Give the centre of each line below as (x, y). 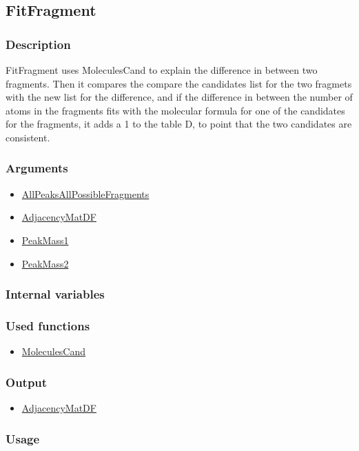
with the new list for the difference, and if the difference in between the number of (179, 97)
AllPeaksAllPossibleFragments (85, 193)
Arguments (37, 168)
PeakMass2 (45, 263)
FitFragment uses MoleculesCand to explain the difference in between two (162, 70)
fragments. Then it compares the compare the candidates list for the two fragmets (179, 83)
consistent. (28, 137)
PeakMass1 (45, 240)
